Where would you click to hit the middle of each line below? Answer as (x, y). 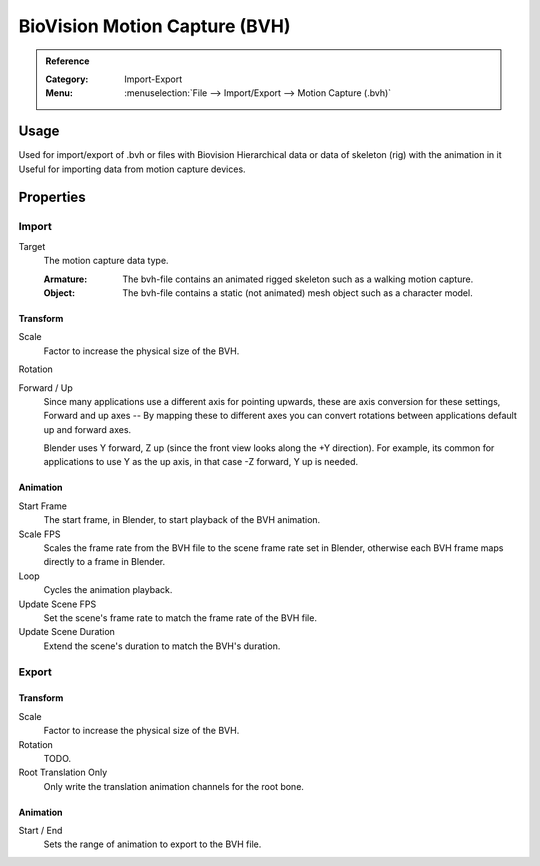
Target (32, 246)
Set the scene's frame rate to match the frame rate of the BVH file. (180, 617)
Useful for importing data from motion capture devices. (132, 169)
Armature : (65, 279)
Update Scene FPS (57, 604)
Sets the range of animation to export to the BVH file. (152, 844)
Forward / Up (46, 387)
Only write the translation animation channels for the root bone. (174, 786)
